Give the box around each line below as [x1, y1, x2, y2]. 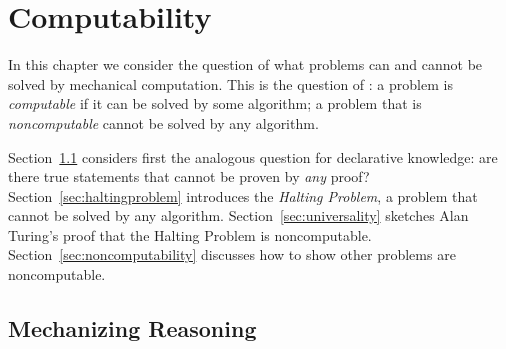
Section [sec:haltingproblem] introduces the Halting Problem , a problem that [8, 185, 478, 206]
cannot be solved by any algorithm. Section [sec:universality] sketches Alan [8, 205, 469, 226]
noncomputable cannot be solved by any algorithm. [8, 112, 319, 133]
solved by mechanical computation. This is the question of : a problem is [8, 73, 453, 94]
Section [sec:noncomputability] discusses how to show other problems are [8, 244, 456, 265]
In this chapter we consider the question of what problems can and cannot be [8, 54, 483, 75]
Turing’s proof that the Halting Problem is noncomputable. [8, 224, 372, 245]
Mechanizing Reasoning [8, 313, 257, 344]
